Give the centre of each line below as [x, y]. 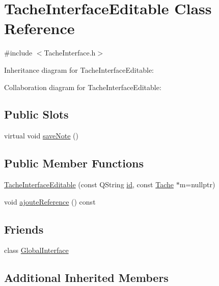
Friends [24, 229]
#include [18, 53]
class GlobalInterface [36, 250]
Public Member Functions [74, 163]
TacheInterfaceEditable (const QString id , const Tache [89, 184]
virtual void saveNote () [41, 136]
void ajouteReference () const [50, 201]
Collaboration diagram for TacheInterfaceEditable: [83, 87]
